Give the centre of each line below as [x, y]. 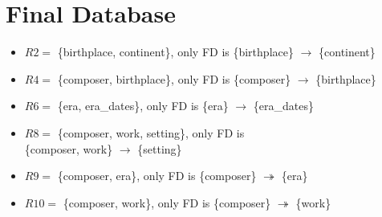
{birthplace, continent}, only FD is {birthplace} [175, 52]
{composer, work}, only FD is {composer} [167, 202]
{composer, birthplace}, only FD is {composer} [174, 78]
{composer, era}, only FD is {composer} [157, 176]
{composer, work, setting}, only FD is [151, 132]
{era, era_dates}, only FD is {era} [143, 106]
